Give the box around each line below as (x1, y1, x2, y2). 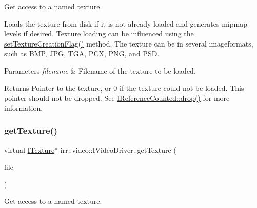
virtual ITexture (4, 144, 55, 155)
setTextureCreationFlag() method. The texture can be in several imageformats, (4, 38, 253, 49)
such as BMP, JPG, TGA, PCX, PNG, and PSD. (4, 48, 160, 59)
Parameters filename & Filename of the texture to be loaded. (4, 65, 196, 76)
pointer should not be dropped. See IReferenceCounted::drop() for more (4, 93, 230, 103)
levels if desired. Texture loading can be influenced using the (4, 28, 194, 39)
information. (4, 102, 43, 113)
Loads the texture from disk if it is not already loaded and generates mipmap (4, 18, 247, 29)
